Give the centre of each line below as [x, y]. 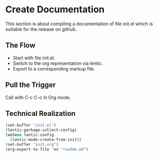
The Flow [21, 46]
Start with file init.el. [34, 58]
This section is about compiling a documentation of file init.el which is [79, 24]
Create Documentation [55, 10]
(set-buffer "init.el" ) [31, 125]
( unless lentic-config [30, 135]
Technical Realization [40, 114]
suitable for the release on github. [41, 29]
